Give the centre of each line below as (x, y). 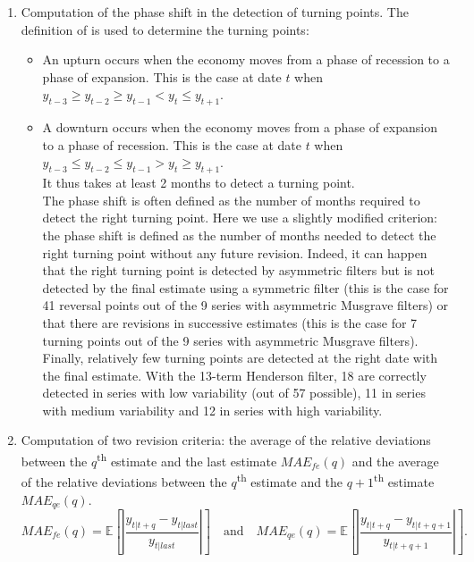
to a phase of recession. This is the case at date (172, 144)
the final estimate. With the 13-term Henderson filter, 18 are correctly (234, 375)
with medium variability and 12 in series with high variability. (212, 410)
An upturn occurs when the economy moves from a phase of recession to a (246, 59)
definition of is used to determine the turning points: (165, 29)
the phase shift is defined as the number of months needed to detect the (239, 235)
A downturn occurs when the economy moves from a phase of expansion (240, 127)
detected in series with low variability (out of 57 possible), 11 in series (234, 393)
